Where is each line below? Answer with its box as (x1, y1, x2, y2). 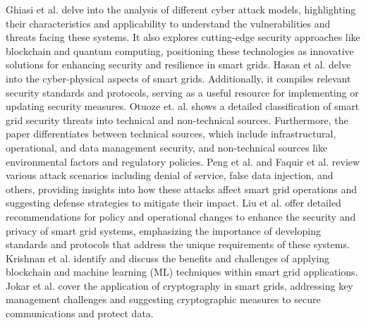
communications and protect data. (6, 306, 154, 321)
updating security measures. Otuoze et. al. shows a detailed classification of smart (6, 99, 360, 114)
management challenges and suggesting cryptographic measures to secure (6, 292, 321, 307)
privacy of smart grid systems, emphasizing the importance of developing (6, 223, 321, 238)
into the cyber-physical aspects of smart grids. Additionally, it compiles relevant (6, 70, 351, 85)
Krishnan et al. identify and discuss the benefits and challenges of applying (6, 250, 330, 265)
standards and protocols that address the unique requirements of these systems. (6, 237, 350, 252)
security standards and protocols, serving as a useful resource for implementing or (6, 85, 359, 99)
